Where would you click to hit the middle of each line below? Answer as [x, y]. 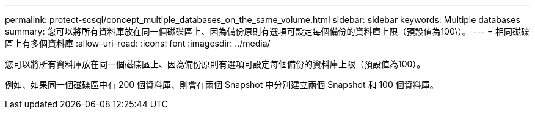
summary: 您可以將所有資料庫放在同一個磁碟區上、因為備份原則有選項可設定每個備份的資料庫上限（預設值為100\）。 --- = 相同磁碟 [267, 31]
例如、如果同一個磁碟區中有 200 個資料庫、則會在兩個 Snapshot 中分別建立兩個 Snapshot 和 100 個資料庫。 [222, 85]
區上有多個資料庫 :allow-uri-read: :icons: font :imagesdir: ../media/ [138, 43]
